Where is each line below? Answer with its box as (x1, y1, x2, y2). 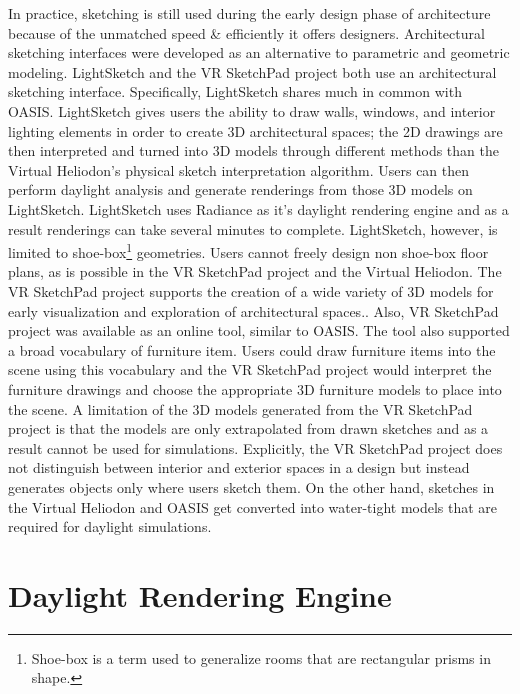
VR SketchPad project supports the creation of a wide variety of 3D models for (8, 280, 494, 301)
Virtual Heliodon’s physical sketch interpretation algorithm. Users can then (8, 159, 470, 180)
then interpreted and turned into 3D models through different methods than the (8, 140, 499, 161)
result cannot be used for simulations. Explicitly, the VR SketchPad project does (8, 437, 503, 458)
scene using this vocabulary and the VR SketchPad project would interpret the (8, 359, 492, 380)
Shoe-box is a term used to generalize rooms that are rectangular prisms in (31, 647, 491, 668)
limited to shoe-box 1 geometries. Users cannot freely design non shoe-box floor (8, 239, 489, 262)
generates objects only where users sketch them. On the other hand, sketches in (8, 476, 495, 497)
